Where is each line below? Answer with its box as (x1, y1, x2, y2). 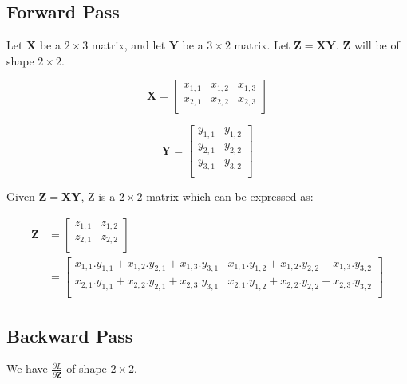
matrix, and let (91, 37, 166, 53)
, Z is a (81, 187, 116, 204)
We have (6, 360, 48, 377)
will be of (354, 37, 400, 53)
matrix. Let (234, 37, 290, 53)
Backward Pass (6, 323, 133, 347)
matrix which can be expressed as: (146, 187, 314, 204)
